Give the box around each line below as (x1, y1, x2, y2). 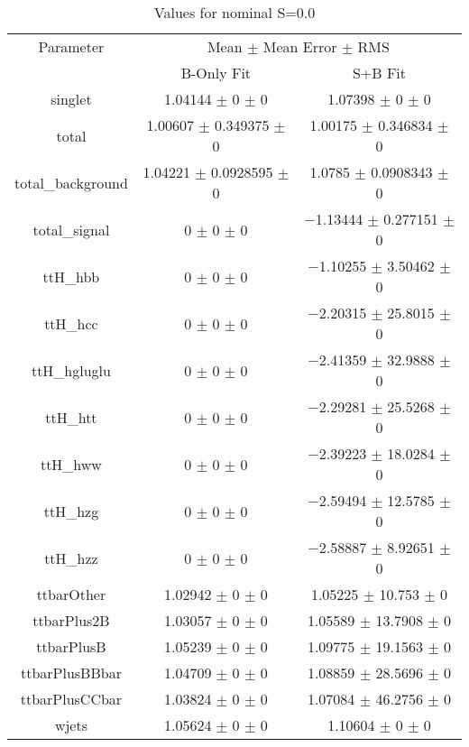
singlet (51, 88, 92, 109)
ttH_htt (45, 406, 97, 428)
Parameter (38, 36, 105, 57)
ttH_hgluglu (31, 359, 111, 381)
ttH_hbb (42, 265, 100, 287)
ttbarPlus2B (32, 610, 110, 631)
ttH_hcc (44, 312, 98, 334)
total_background (14, 171, 128, 193)
